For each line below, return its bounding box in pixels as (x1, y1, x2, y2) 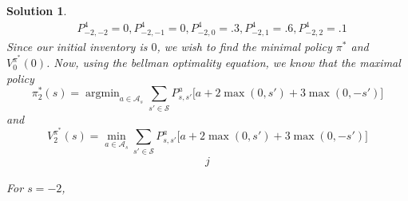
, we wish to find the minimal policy (156, 37, 332, 54)
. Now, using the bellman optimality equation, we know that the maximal (46, 54, 401, 71)
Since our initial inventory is (6, 37, 148, 54)
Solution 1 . (6, 2, 67, 18)
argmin (85, 88, 120, 100)
